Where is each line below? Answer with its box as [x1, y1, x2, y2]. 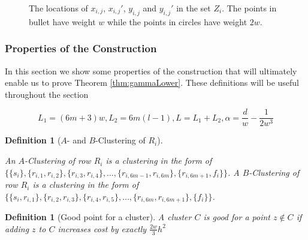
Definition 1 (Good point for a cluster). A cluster [5, 211, 192, 223]
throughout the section [5, 88, 89, 100]
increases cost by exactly [58, 222, 147, 235]
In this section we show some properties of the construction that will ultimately [5, 64, 297, 77]
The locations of [29, 2, 88, 14]
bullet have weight [29, 15, 96, 28]
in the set [176, 2, 211, 14]
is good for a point [203, 211, 270, 223]
